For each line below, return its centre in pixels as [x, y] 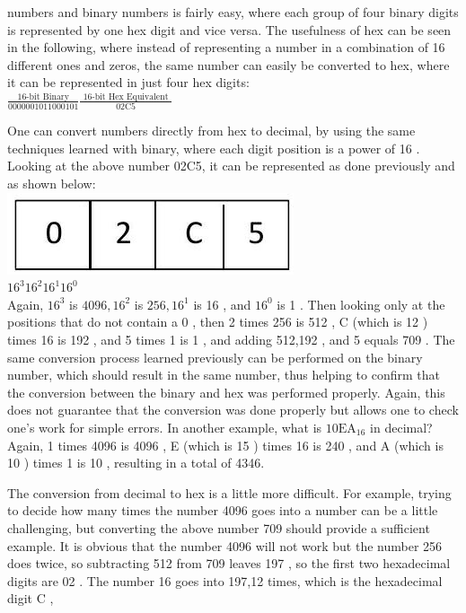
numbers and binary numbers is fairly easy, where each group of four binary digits [233, 12]
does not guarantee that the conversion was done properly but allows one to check [233, 410]
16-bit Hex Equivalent [126, 96]
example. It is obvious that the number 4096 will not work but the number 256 [225, 545]
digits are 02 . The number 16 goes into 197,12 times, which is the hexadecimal [225, 580]
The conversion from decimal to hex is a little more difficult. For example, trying [229, 492]
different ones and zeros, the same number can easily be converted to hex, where [229, 64]
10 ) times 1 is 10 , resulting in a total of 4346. [136, 463]
